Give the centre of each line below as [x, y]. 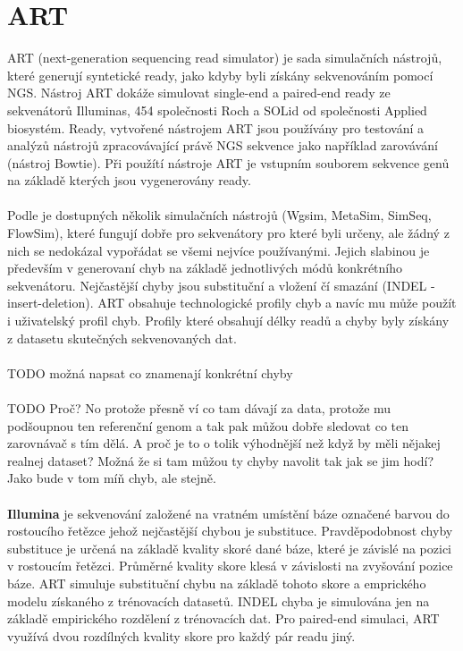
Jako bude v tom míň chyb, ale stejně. [112, 478]
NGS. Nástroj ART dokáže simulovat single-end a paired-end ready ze [199, 93]
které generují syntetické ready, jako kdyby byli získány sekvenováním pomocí [220, 75]
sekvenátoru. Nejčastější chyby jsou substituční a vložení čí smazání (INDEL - [221, 285]
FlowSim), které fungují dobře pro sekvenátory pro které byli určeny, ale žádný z [228, 233]
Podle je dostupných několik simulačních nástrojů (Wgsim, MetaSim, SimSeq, [219, 215]
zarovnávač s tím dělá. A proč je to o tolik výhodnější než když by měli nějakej [224, 443]
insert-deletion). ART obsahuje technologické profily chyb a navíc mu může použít [232, 303]
